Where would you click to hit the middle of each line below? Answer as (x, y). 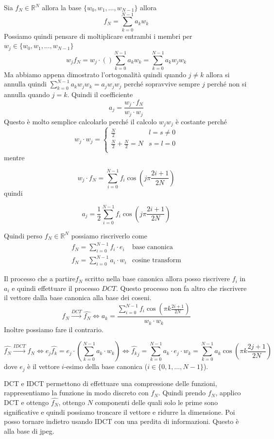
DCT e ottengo (26, 402)
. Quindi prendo (182, 393)
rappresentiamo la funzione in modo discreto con (76, 393)
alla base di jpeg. (29, 431)
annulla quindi (25, 84)
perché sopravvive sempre (162, 84)
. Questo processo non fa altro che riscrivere (181, 288)
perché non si (227, 84)
